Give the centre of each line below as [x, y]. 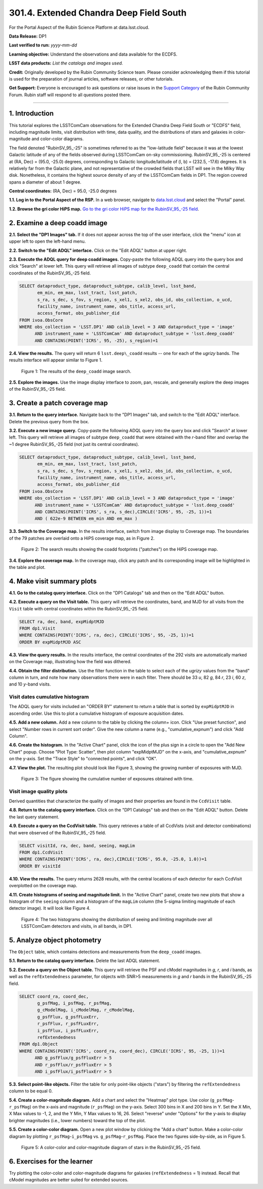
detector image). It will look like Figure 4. [50, 908]
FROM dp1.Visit [37, 628]
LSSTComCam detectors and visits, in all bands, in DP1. [77, 926]
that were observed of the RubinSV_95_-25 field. [58, 833]
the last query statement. [34, 817]
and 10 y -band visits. [30, 684]
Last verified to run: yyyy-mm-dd [43, 45]
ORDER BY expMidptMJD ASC [50, 642]
